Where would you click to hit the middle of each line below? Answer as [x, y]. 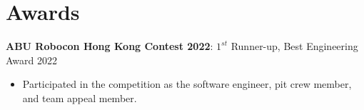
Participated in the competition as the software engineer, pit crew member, [187, 84]
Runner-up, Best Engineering [294, 46]
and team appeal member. [80, 97]
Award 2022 [31, 60]
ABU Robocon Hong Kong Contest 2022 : [110, 46]
